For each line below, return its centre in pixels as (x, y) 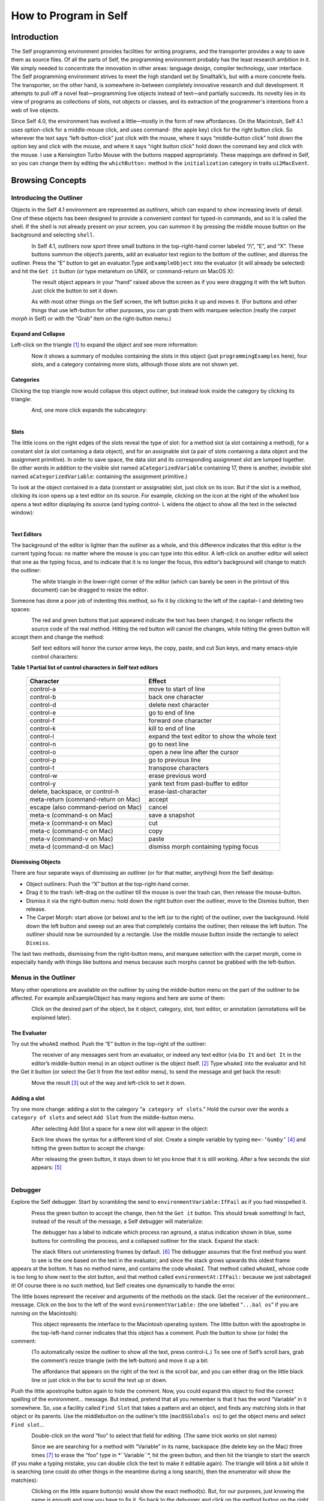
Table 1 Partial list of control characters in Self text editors (85, 668)
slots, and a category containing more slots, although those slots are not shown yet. (135, 364)
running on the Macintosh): (44, 1313)
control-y (43, 784)
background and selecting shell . (53, 235)
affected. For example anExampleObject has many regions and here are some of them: (118, 998)
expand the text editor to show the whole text (212, 737)
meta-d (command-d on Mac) (72, 847)
